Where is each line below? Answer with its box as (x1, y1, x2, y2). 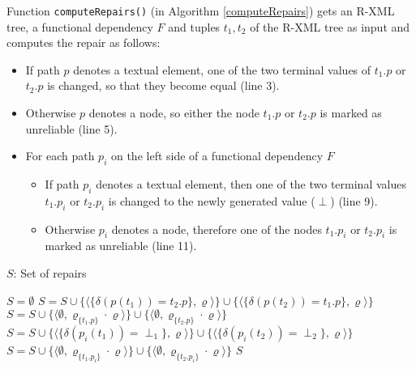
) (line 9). (330, 192, 378, 209)
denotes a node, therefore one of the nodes (111, 220, 322, 237)
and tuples (168, 18, 221, 35)
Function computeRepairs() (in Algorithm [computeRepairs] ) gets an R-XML (6, 2, 395, 19)
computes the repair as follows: (6, 34, 161, 51)
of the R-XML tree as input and (250, 18, 410, 35)
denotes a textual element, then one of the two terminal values (96, 176, 406, 193)
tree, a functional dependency (6, 18, 153, 35)
